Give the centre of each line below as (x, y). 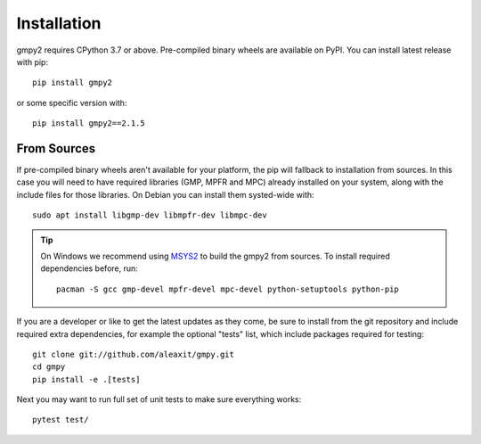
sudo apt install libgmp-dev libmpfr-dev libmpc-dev (150, 215)
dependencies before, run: (89, 268)
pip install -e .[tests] (86, 379)
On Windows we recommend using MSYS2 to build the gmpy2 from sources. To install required (216, 256)
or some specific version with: (72, 103)
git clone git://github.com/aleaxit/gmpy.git (134, 354)
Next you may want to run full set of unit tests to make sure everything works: (159, 399)
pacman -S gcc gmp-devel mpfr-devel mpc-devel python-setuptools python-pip (228, 289)
